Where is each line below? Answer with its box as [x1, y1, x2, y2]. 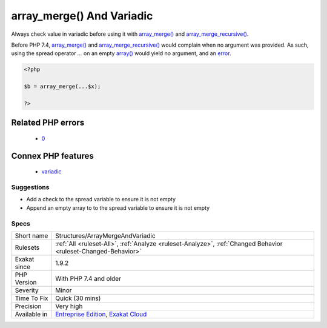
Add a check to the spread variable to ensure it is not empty [26, 196, 176, 203]
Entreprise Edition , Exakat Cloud [55, 310, 147, 318]
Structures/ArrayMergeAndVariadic [55, 231, 156, 239]
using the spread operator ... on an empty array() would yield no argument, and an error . [11, 50, 231, 57]
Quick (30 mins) [55, 294, 101, 303]
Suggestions [11, 183, 50, 192]
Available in [15, 310, 48, 318]
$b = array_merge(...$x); [24, 83, 101, 90]
